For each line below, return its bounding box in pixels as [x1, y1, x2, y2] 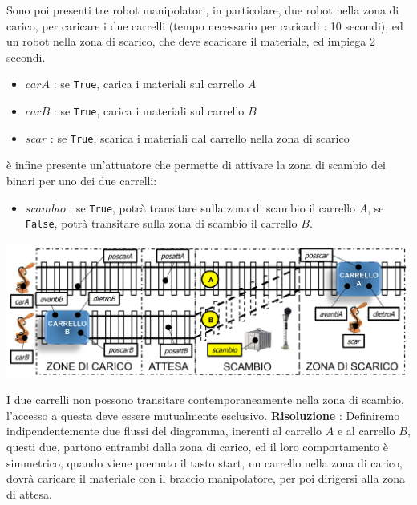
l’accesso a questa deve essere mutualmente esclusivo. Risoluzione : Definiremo [6, 406, 400, 423]
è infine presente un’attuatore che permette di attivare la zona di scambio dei [6, 156, 386, 173]
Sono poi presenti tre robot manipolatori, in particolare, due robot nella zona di [6, 2, 399, 18]
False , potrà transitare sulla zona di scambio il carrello [25, 215, 298, 232]
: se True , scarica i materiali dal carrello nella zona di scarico [50, 129, 350, 146]
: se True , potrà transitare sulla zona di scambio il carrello [69, 199, 356, 216]
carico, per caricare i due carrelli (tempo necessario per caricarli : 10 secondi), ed [6, 17, 403, 34]
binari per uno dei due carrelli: [6, 172, 157, 188]
